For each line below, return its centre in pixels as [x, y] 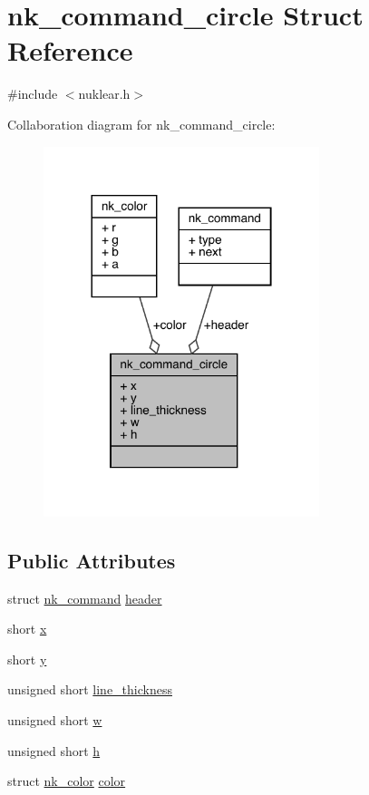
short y [27, 659]
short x [27, 629]
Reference [70, 50]
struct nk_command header [85, 598]
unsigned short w [55, 719]
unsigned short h [54, 750]
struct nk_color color [67, 781]
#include [33, 94]
